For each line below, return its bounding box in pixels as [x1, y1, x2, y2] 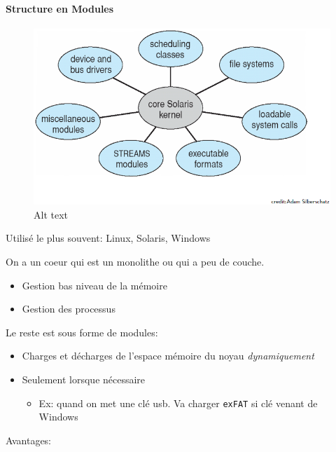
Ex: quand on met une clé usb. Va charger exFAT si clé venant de [38, 395, 318, 410]
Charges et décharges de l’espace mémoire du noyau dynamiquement [22, 348, 314, 363]
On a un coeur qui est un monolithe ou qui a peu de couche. [6, 254, 265, 268]
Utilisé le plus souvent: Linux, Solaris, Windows [6, 231, 211, 245]
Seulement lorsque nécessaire [22, 371, 146, 386]
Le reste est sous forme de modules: [6, 324, 158, 339]
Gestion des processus [22, 301, 115, 316]
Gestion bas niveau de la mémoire [22, 278, 167, 292]
